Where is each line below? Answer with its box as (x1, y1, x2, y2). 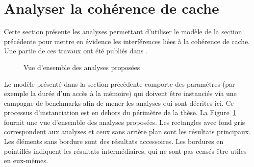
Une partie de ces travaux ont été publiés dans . (4, 46, 148, 56)
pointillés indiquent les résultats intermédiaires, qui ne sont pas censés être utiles (4, 145, 247, 156)
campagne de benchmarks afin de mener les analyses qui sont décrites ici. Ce (4, 97, 234, 108)
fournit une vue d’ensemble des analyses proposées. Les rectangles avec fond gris (4, 117, 245, 127)
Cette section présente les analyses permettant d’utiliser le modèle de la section (4, 26, 242, 37)
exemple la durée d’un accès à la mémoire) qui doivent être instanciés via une (4, 88, 237, 98)
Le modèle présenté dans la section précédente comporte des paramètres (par (4, 78, 235, 89)
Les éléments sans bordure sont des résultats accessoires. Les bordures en (4, 136, 224, 146)
